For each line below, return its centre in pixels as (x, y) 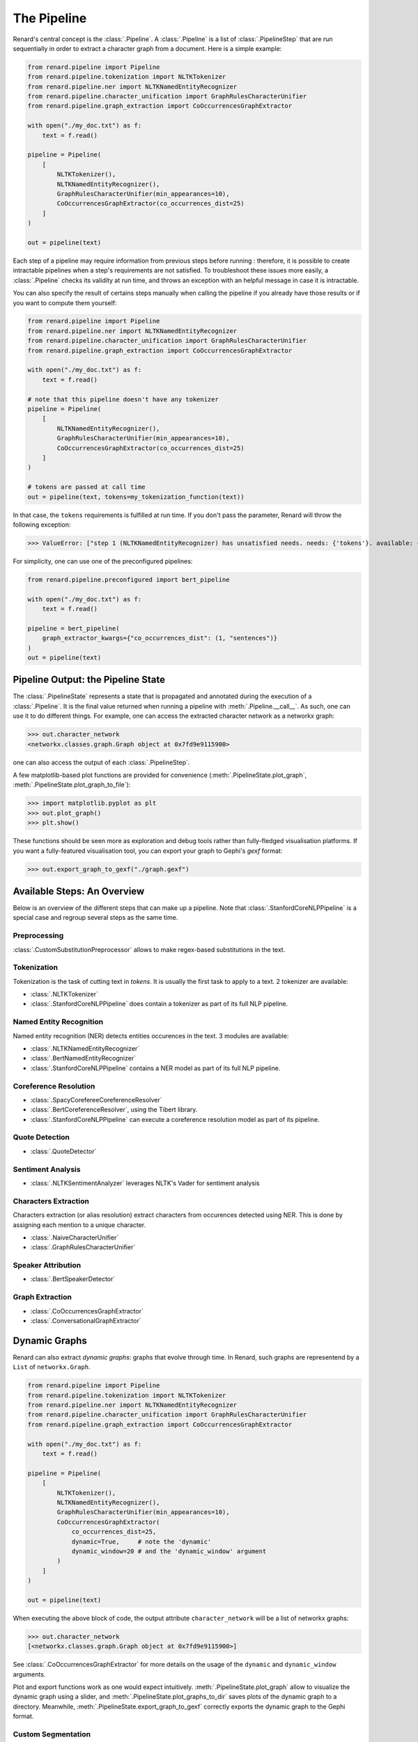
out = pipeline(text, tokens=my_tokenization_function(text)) (136, 497)
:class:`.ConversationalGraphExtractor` (86, 1320)
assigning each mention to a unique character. (79, 1225)
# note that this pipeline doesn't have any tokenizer (123, 399)
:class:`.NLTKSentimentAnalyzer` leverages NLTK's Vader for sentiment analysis (145, 1183)
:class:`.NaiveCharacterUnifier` (75, 1238)
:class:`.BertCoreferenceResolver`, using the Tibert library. (114, 1110)
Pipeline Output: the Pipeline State (89, 680)
